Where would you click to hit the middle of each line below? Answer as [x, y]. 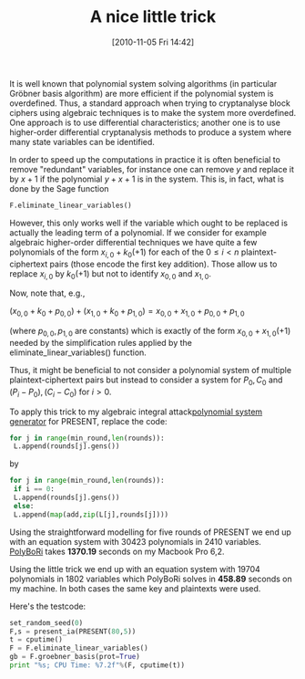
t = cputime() [36, 640]
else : [24, 506]
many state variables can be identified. [82, 141]
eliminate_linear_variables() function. [78, 352]
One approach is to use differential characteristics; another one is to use [145, 122]
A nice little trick [153, 17]
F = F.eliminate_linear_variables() [79, 648]
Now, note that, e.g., [47, 293]
